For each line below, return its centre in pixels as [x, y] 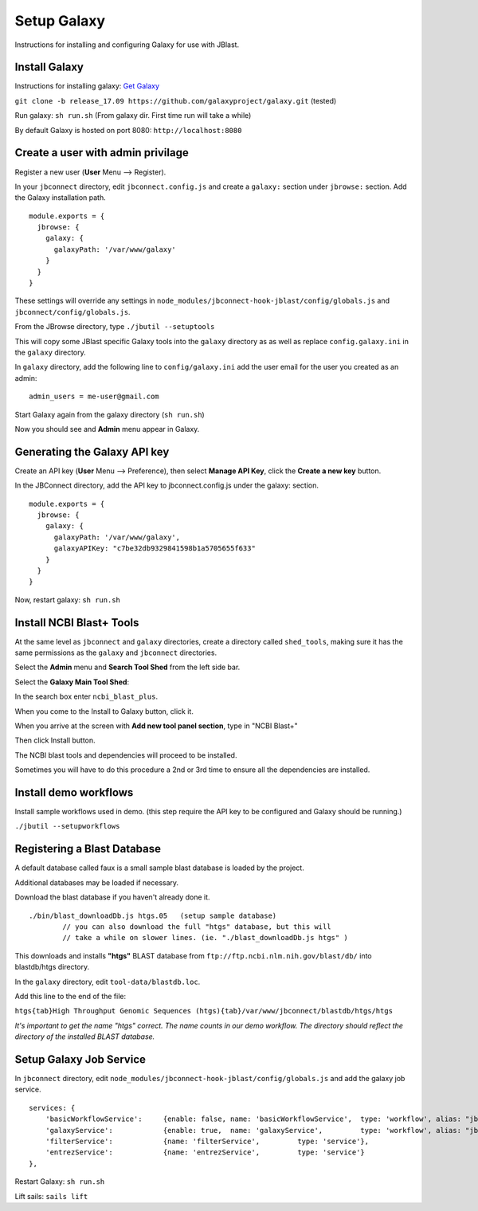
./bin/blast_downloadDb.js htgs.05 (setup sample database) [153, 915]
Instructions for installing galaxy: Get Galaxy [87, 86]
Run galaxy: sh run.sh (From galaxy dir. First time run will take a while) [133, 116]
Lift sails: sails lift [51, 1196]
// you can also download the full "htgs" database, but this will [197, 927]
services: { [52, 1108]
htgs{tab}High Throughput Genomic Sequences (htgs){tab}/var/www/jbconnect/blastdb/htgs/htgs [204, 1011]
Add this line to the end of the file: [71, 996]
